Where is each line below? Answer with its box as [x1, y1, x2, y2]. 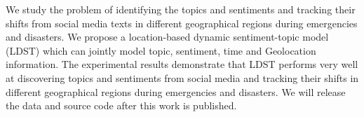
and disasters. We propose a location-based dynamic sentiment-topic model [6, 29, 329, 44]
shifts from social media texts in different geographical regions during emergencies [6, 15, 358, 30]
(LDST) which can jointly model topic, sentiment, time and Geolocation [6, 43, 316, 57]
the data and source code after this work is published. [6, 98, 237, 113]
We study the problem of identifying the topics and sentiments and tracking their [6, 2, 356, 16]
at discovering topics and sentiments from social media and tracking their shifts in [6, 70, 359, 85]
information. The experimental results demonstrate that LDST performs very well [6, 57, 358, 71]
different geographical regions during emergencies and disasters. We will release [6, 84, 346, 99]
